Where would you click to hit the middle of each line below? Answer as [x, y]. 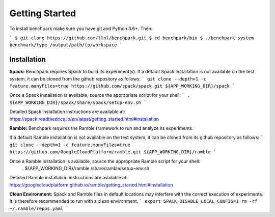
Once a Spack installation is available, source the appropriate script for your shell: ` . [100, 95]
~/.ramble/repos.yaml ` [39, 208]
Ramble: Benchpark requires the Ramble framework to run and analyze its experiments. [101, 128]
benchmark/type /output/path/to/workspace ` [66, 45]
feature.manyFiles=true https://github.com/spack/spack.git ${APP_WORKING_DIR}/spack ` [122, 86]
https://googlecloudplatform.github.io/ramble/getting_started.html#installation [91, 185]
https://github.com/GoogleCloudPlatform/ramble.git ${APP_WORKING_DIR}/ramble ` [113, 152]
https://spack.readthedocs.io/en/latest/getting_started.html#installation [84, 119]
